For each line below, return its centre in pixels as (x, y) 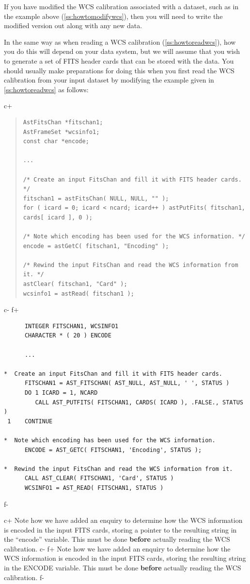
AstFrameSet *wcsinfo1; (61, 132)
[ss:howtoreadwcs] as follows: (46, 89)
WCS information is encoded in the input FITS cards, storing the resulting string (125, 558)
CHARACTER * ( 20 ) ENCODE (68, 336)
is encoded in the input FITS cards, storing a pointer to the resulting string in (120, 529)
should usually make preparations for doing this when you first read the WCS (119, 70)
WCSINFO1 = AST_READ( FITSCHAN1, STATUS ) (94, 488)
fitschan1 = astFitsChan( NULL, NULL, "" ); (96, 198)
